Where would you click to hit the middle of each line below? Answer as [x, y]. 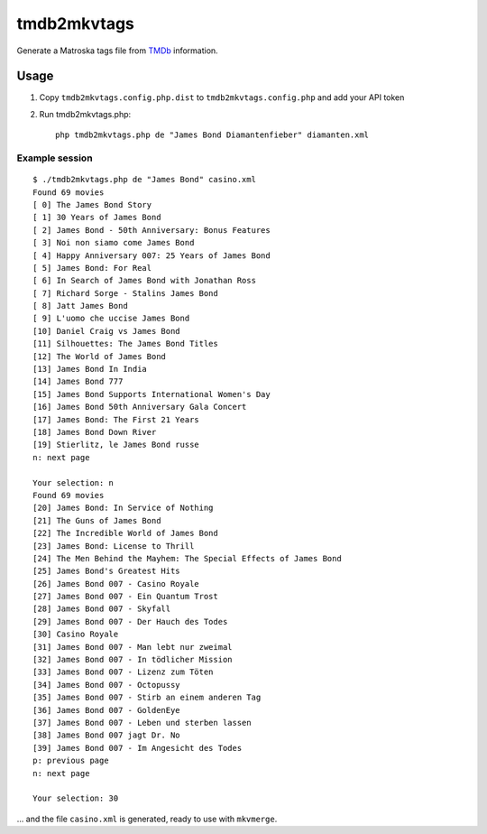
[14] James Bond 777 [78, 382]
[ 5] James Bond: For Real [92, 268]
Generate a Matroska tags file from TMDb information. [117, 51]
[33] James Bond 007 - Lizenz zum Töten [123, 672]
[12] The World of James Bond [100, 356]
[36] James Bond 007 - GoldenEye [106, 710]
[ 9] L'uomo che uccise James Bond [111, 319]
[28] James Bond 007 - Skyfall [102, 609]
